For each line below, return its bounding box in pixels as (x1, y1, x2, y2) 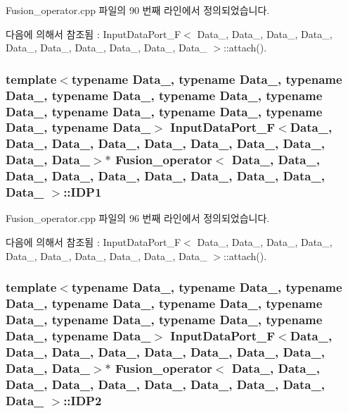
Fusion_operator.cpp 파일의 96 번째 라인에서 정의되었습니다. (6, 211, 270, 226)
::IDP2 (63, 391, 102, 409)
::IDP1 (63, 183, 102, 201)
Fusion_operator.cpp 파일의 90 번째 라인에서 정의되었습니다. (6, 3, 270, 17)
